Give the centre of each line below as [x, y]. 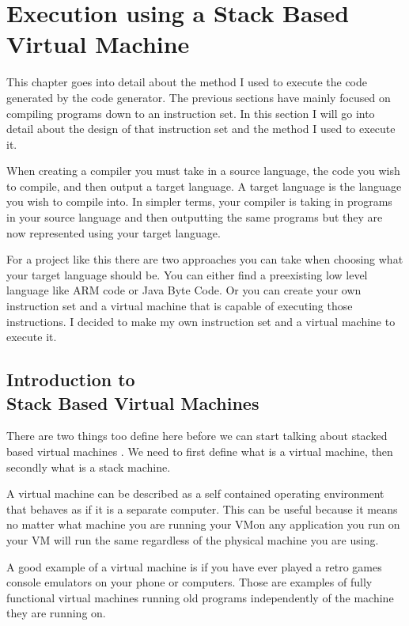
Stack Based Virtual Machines [133, 402]
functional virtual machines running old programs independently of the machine [200, 597]
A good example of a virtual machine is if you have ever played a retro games [194, 566]
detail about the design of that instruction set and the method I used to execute [201, 129]
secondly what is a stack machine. [89, 467]
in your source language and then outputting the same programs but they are [195, 217]
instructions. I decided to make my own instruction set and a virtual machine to [201, 321]
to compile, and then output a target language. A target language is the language [204, 186]
